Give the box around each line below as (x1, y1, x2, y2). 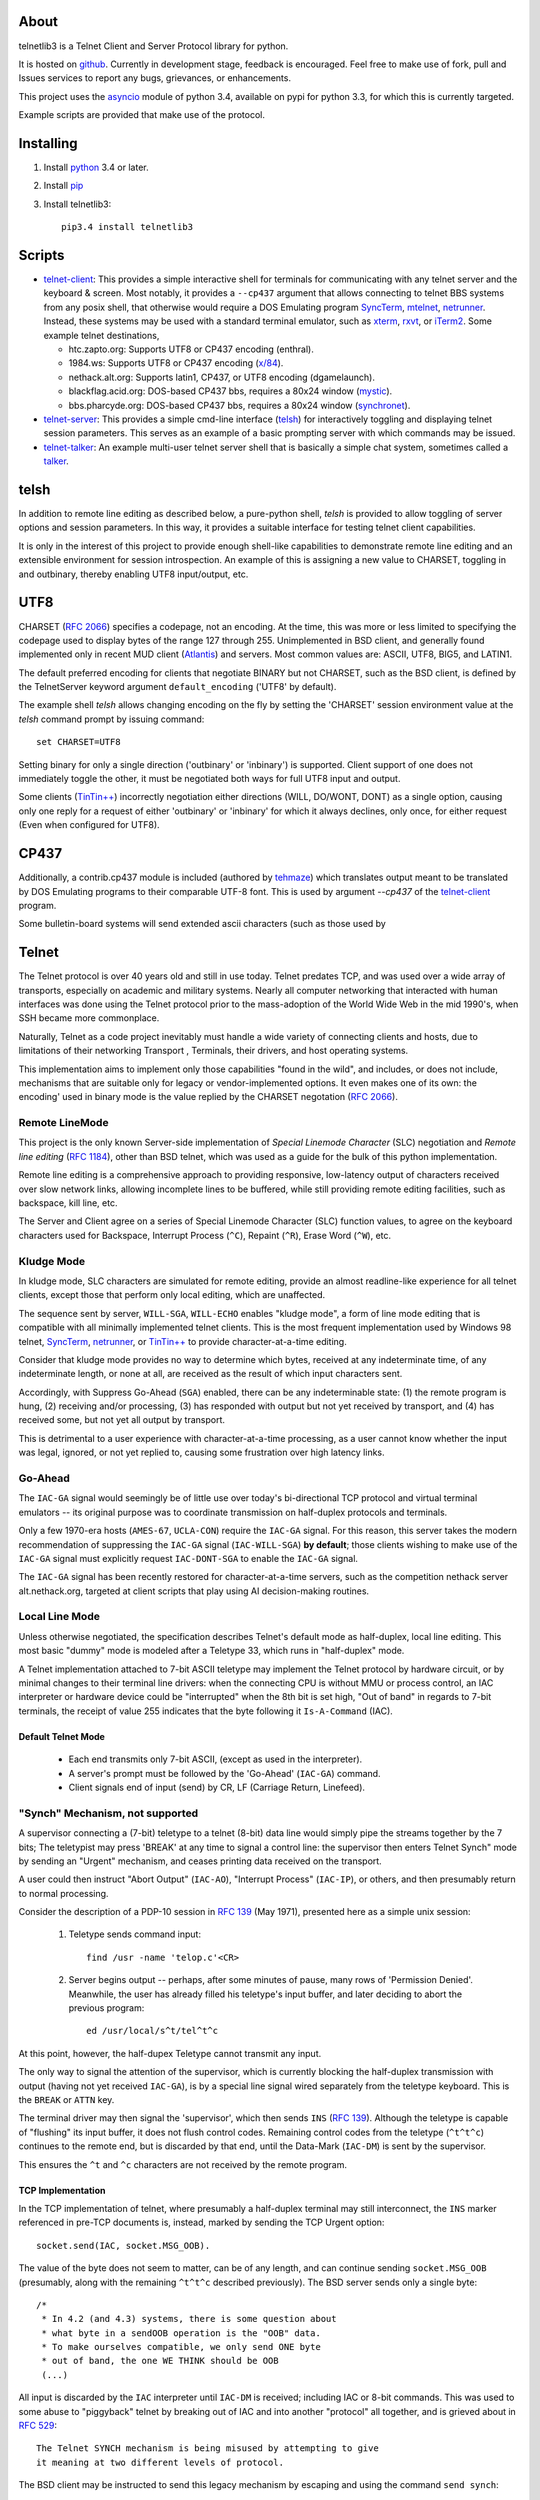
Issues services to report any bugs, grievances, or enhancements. (18, 72, 292, 84)
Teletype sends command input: (68, 1928, 202, 1940)
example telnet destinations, (43, 329, 160, 341)
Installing (18, 135, 79, 152)
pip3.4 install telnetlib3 (61, 221, 194, 233)
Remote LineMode (18, 1116, 109, 1130)
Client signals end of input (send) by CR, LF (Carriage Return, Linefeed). (68, 1781, 365, 1793)
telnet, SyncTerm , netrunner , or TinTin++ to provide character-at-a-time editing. (18, 1335, 347, 1347)
